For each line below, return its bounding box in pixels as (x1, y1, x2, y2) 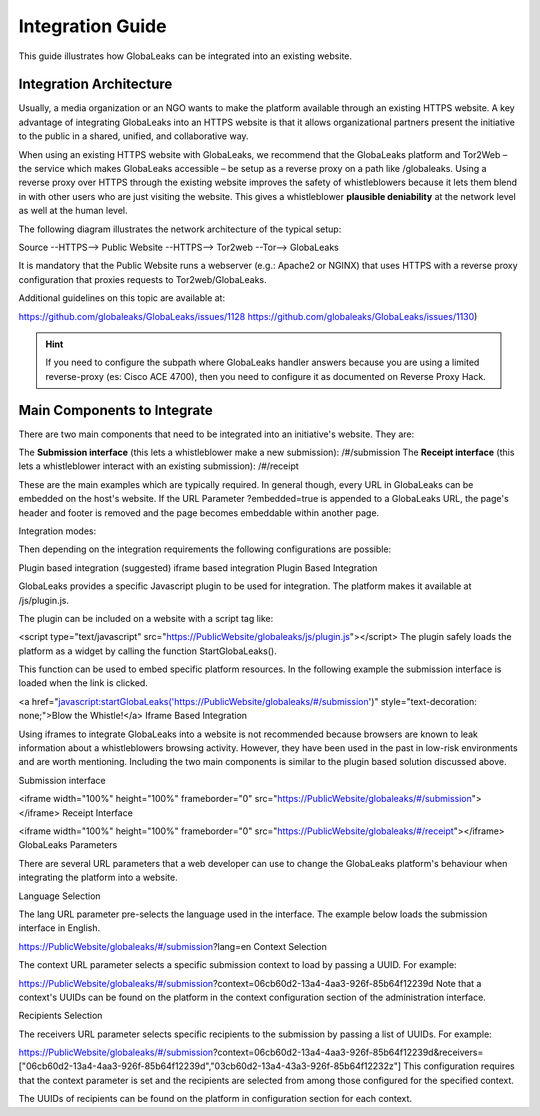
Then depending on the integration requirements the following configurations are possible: (18, 543, 392, 555)
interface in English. (18, 922, 101, 934)
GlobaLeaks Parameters (18, 839, 118, 851)
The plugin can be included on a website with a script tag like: (18, 612, 274, 624)
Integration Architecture (18, 76, 173, 93)
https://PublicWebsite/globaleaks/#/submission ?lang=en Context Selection (18, 940, 327, 952)
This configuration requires (403, 1060, 515, 1072)
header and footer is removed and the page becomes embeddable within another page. (18, 506, 380, 519)
